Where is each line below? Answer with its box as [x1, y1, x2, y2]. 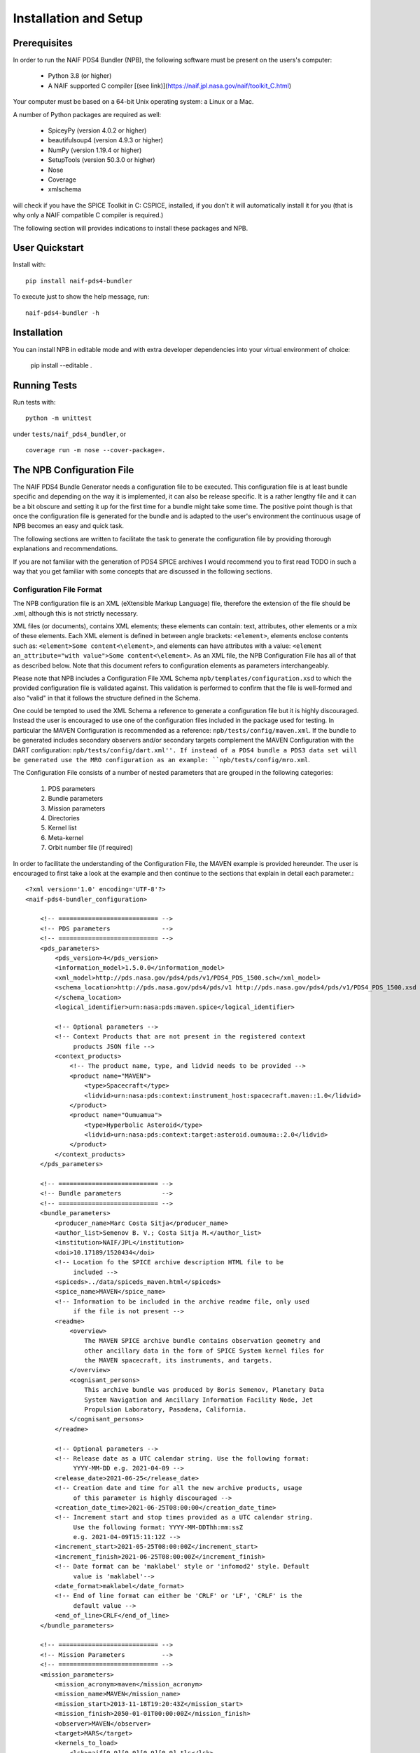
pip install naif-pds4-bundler [25, 277, 133, 285]
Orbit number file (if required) [48, 844, 133, 852]
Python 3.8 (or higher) [48, 72, 112, 80]
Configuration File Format [13, 584, 102, 594]
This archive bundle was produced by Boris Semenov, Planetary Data [84, 1386, 325, 1394]
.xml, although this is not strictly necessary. [13, 609, 139, 617]
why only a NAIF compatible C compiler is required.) [13, 211, 164, 219]
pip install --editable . [30, 361, 92, 370]
